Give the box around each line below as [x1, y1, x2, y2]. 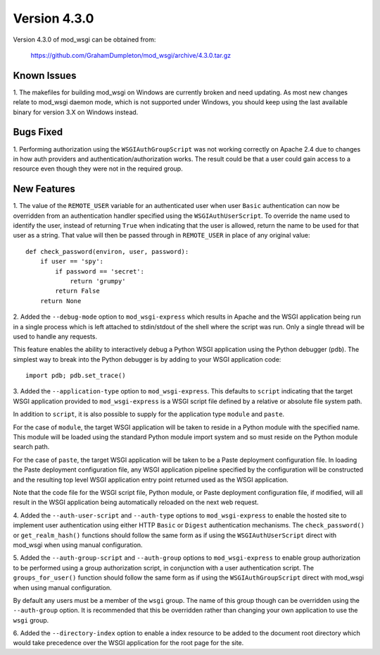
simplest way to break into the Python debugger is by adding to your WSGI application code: [13, 355, 281, 363]
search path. [13, 443, 50, 451]
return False [55, 287, 100, 295]
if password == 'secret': [55, 267, 144, 275]
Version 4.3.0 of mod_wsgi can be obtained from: [13, 35, 156, 44]
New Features [13, 183, 75, 195]
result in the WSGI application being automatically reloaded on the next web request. [13, 498, 259, 507]
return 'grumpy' [70, 277, 126, 285]
